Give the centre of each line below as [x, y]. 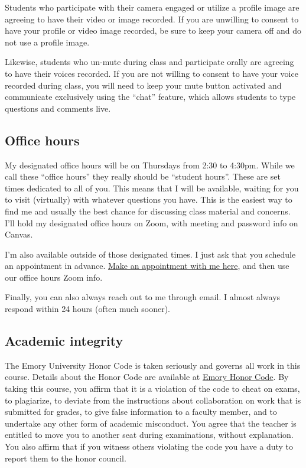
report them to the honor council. [66, 458]
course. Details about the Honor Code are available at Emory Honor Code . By [147, 377]
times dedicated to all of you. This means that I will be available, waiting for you [152, 188]
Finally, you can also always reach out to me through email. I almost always [143, 297]
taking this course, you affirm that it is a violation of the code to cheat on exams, [152, 389]
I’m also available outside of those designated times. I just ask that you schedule [150, 254]
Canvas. [19, 234]
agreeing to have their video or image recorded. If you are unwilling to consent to [152, 19]
